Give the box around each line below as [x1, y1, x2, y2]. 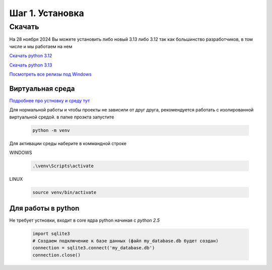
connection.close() [32, 252, 81, 258]
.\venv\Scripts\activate [32, 163, 94, 169]
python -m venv [32, 127, 70, 133]
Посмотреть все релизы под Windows [9, 71, 92, 77]
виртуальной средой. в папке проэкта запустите [9, 114, 114, 120]
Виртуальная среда [9, 84, 75, 93]
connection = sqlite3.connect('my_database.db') [32, 245, 155, 251]
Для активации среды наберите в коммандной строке [9, 140, 127, 146]
